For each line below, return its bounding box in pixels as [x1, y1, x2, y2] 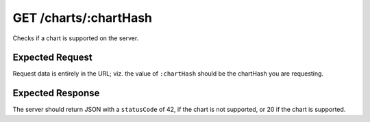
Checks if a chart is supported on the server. [12, 34, 139, 42]
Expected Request [12, 52, 92, 63]
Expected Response [12, 87, 100, 99]
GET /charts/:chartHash [12, 10, 152, 25]
